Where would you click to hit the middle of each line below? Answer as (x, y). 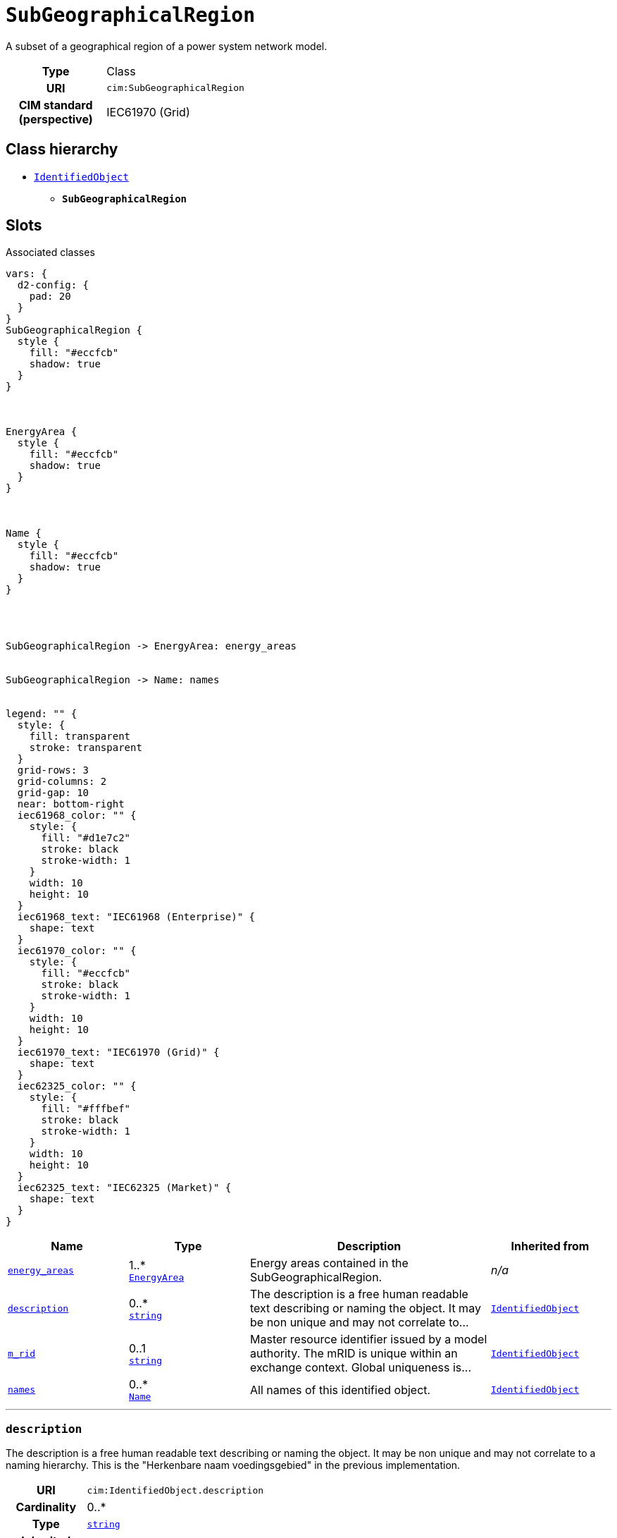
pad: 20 (50, 297)
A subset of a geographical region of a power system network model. (167, 46)
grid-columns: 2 (62, 782)
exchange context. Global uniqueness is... (361, 1368)
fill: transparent (80, 737)
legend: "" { (42, 714)
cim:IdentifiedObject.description (175, 1490)
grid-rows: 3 (53, 770)
